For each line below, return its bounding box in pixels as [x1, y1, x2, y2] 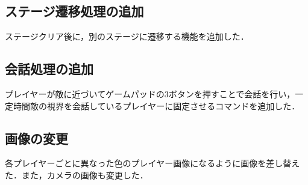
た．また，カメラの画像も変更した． [5, 168, 148, 181]
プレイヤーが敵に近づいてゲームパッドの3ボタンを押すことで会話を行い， [5, 88, 295, 100]
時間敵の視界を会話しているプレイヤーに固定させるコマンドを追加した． [13, 99, 296, 112]
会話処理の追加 [5, 59, 93, 78]
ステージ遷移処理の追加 [5, 2, 144, 20]
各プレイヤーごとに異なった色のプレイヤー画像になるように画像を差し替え [5, 157, 300, 169]
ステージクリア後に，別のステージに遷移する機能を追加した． [5, 30, 249, 43]
